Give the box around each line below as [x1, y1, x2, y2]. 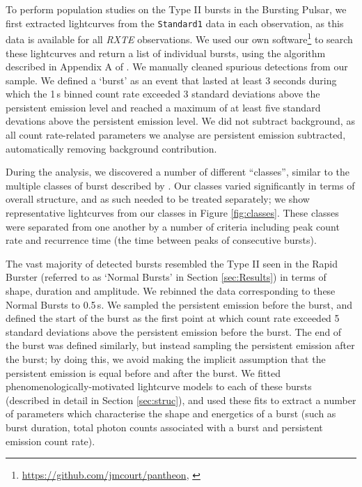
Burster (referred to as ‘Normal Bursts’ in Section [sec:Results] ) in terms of [6, 270, 326, 284]
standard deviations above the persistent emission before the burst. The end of [6, 324, 342, 339]
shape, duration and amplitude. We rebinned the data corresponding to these [6, 284, 336, 297]
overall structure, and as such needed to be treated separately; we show [6, 192, 310, 206]
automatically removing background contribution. [6, 141, 217, 155]
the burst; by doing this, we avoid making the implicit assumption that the [6, 351, 326, 366]
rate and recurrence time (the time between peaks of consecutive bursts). [6, 233, 317, 247]
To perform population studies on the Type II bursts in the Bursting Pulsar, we [6, 2, 347, 16]
